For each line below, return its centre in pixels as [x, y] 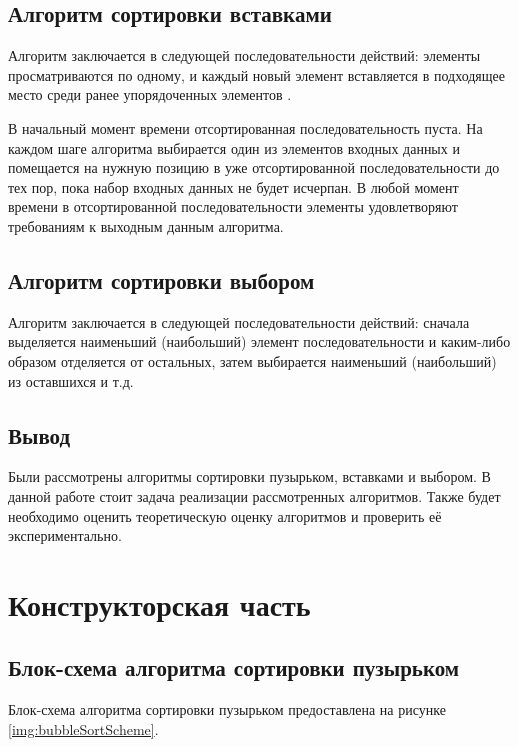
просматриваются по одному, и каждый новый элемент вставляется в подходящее [256, 74]
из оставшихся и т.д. [71, 380]
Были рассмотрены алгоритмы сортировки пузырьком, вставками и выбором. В [249, 476]
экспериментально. [65, 535]
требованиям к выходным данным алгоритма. [146, 225]
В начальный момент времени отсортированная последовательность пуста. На [245, 127]
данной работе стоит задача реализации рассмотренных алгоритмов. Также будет [254, 495]
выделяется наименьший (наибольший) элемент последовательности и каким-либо [259, 341]
